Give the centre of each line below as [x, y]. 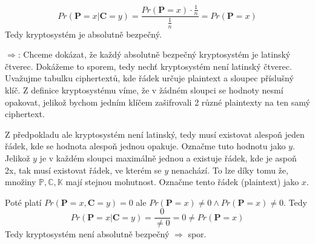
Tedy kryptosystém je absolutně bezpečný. [83, 34]
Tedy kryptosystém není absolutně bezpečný [87, 234]
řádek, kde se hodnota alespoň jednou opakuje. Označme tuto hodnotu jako [145, 146]
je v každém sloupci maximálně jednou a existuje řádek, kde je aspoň [168, 158]
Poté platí [23, 202]
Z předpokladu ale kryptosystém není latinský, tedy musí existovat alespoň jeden [155, 134]
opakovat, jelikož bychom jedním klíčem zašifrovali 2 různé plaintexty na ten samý [157, 102]
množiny [21, 182]
